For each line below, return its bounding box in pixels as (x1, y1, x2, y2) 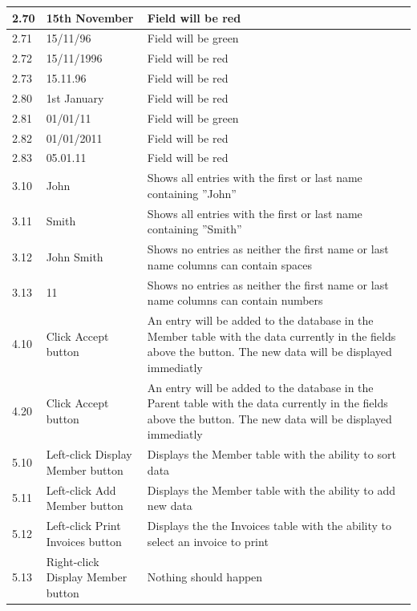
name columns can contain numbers (147, 292, 323, 309)
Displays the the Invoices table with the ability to (147, 517, 391, 534)
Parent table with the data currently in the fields (147, 395, 388, 411)
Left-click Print (46, 517, 121, 534)
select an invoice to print (147, 532, 269, 549)
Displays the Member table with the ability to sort (147, 446, 396, 463)
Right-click (46, 552, 99, 569)
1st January (46, 89, 104, 106)
